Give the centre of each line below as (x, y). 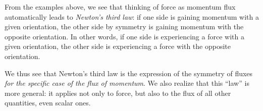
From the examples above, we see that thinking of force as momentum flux (120, 7)
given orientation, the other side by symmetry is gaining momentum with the (124, 26)
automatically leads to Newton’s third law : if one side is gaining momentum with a (132, 16)
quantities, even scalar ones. (48, 103)
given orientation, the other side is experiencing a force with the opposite (118, 46)
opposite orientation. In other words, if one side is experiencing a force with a (124, 36)
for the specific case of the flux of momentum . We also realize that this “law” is (127, 83)
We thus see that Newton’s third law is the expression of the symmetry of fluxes (129, 73)
